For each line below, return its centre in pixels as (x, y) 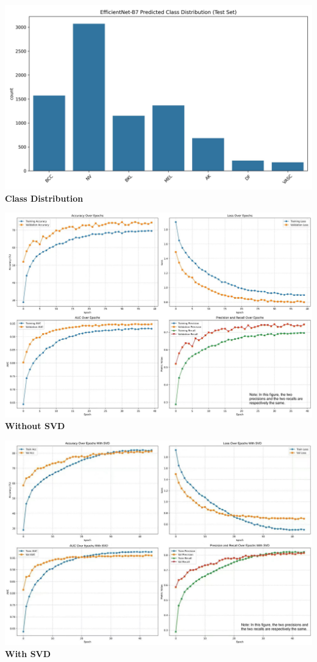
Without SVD (35, 426)
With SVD (28, 653)
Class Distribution (44, 198)
